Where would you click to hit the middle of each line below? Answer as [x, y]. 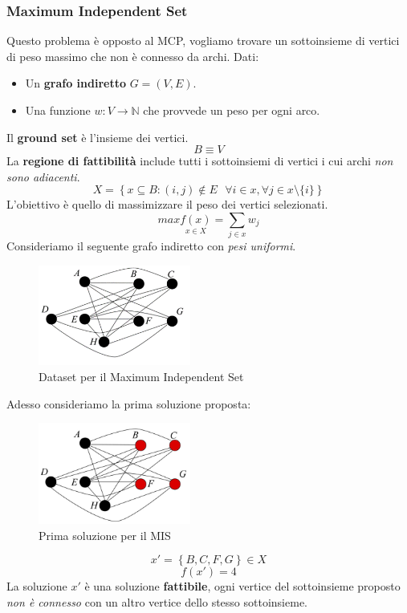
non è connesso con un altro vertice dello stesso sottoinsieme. [157, 601]
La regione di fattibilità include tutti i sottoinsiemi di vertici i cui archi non [200, 161]
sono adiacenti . [43, 176]
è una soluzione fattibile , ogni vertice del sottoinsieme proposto [242, 586]
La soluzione [37, 586]
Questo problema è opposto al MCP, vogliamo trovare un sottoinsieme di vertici [203, 41]
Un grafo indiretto [75, 83]
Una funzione [58, 110]
